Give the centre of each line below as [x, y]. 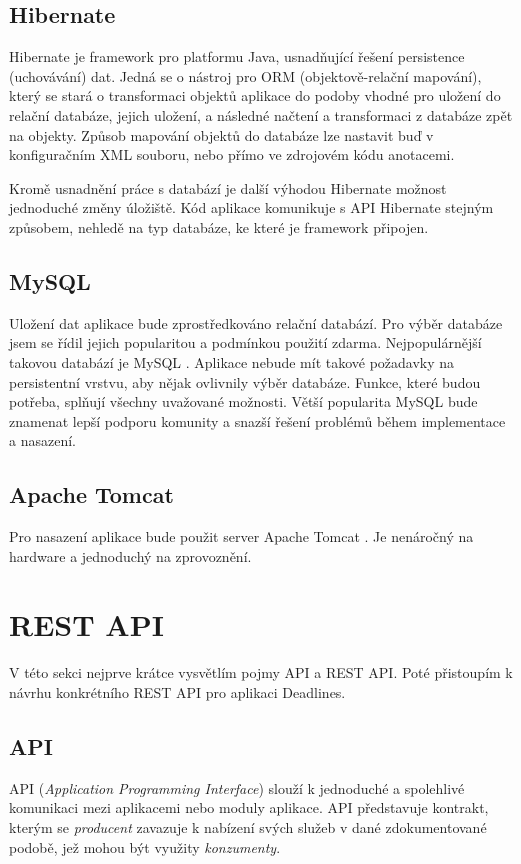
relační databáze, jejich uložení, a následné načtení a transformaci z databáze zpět [261, 114]
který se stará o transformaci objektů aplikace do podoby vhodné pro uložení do [255, 95]
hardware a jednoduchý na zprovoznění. [130, 555]
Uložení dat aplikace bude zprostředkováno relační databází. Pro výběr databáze [256, 322]
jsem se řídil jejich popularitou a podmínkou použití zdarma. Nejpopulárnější [245, 342]
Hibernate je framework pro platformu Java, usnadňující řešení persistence [237, 56]
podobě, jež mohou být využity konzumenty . [145, 846]
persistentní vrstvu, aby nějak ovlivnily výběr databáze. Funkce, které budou [245, 381]
